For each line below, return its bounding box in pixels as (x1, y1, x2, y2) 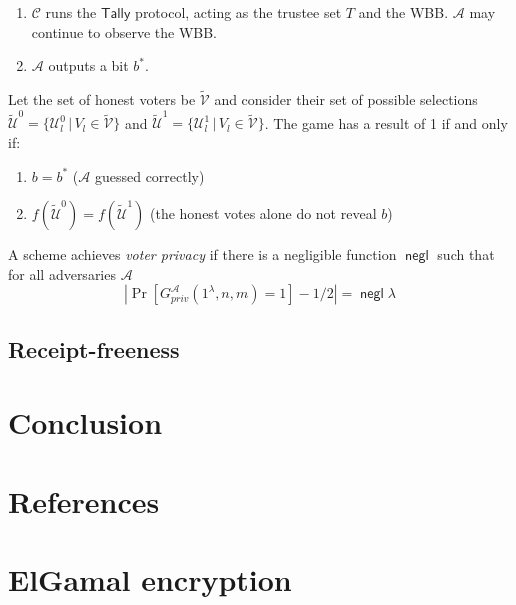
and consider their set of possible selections (214, 89, 478, 109)
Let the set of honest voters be (8, 89, 196, 109)
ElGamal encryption (8, 559, 292, 599)
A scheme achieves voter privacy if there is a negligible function (8, 244, 397, 265)
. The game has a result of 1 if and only (264, 112, 508, 133)
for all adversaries (8, 263, 116, 284)
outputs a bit (48, 55, 129, 76)
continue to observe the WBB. (31, 21, 218, 42)
